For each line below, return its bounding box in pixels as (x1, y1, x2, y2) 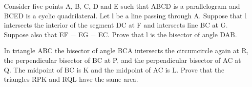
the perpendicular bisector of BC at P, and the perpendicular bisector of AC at (4, 55, 241, 65)
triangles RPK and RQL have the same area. (4, 74, 138, 84)
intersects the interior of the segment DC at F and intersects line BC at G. (4, 20, 228, 30)
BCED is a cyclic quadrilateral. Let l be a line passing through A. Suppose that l (4, 10, 247, 20)
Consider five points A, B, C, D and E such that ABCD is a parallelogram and (4, 1, 240, 11)
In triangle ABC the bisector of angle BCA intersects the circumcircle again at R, (4, 45, 249, 56)
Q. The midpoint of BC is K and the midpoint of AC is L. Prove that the (4, 64, 225, 74)
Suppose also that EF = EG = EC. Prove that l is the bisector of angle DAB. (4, 29, 237, 39)
